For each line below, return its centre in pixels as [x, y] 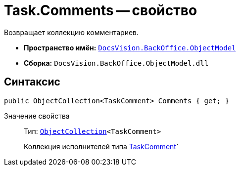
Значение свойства [37, 116]
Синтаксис [32, 82]
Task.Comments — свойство [101, 10]
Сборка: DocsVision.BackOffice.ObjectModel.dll [116, 63]
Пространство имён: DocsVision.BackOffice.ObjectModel [130, 47]
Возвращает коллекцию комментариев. [72, 32]
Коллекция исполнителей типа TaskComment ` [101, 146]
